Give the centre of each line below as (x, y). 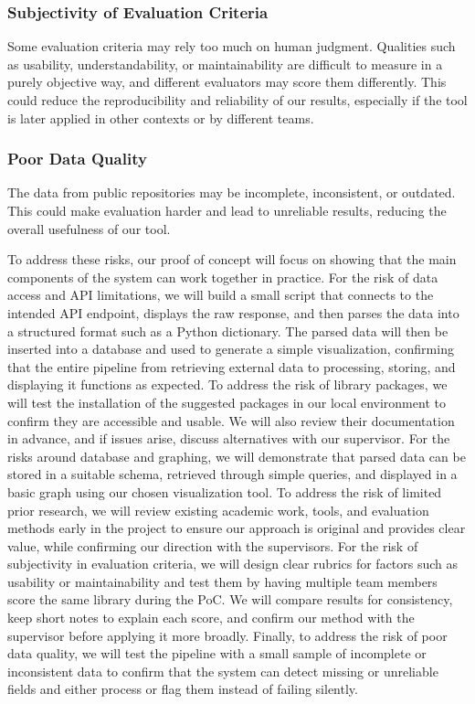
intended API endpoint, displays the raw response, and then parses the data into (233, 312)
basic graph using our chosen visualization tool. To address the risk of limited (225, 491)
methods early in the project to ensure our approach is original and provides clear (237, 528)
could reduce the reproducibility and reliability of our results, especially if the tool (237, 100)
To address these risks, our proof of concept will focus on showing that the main (232, 259)
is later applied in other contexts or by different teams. (161, 117)
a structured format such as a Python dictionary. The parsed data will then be (228, 331)
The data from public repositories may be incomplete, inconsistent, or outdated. (232, 192)
